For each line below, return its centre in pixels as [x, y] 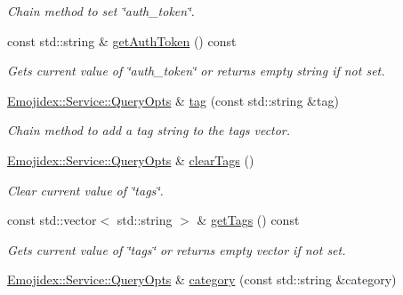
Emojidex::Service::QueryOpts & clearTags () [131, 159]
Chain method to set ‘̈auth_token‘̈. [101, 11]
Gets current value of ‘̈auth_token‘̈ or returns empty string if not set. [196, 71]
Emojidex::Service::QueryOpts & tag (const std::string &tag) [173, 100]
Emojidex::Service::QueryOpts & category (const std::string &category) [202, 279]
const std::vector [52, 220]
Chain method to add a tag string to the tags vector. [149, 130]
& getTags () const [248, 220]
